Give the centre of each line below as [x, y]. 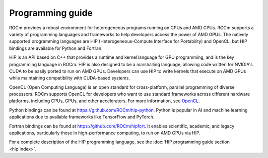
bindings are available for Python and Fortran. [56, 48]
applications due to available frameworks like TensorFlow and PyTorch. [82, 117]
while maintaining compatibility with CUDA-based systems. [69, 78]
